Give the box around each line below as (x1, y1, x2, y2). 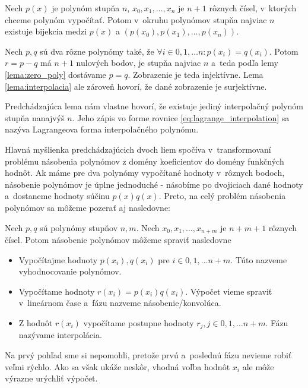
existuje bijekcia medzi (5, 25, 87, 37)
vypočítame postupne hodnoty (83, 316, 194, 329)
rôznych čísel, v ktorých (209, 2, 297, 14)
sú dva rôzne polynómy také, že (40, 45, 154, 57)
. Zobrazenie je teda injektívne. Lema (128, 68, 263, 80)
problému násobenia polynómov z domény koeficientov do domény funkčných (5, 154, 284, 167)
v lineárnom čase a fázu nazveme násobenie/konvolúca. (18, 296, 221, 309)
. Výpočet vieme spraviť (185, 285, 272, 297)
